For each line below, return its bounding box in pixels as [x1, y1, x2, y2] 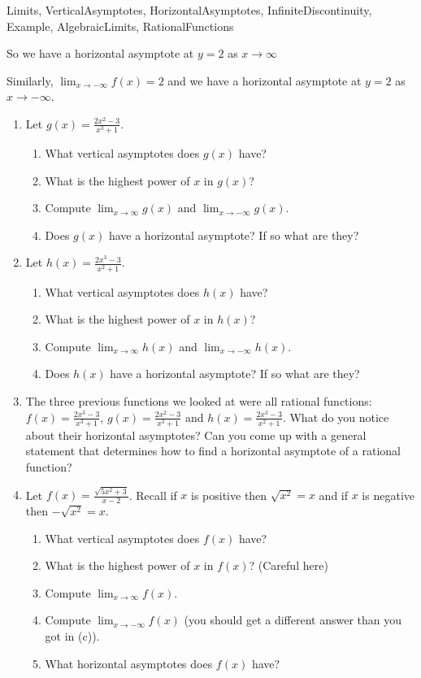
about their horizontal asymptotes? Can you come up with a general [25, 426, 367, 443]
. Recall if [128, 486, 177, 503]
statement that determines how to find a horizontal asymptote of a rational [25, 442, 401, 459]
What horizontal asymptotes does [45, 654, 213, 671]
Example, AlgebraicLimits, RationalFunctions [7, 17, 234, 34]
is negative [362, 486, 414, 503]
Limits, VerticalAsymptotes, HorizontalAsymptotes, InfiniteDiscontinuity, [7, 2, 372, 18]
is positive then [191, 486, 267, 503]
